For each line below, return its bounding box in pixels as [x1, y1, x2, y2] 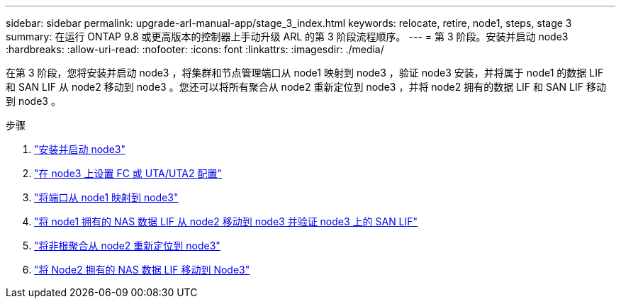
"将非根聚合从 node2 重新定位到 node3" [34, 240, 220, 252]
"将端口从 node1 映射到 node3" [34, 191, 179, 203]
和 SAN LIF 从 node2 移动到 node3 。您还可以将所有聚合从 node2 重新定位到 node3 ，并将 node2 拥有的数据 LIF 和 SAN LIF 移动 [6, 81, 606, 93]
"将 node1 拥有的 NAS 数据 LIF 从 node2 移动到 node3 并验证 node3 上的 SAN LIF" [34, 215, 418, 227]
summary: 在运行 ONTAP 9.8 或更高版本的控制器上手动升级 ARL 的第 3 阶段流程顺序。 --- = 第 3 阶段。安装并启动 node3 [6, 30, 569, 43]
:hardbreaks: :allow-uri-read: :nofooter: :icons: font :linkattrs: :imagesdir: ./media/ [6, 43, 384, 55]
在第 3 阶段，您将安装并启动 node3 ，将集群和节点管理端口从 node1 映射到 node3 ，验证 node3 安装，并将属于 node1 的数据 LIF [6, 67, 604, 79]
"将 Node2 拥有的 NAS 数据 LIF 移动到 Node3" [34, 264, 250, 276]
